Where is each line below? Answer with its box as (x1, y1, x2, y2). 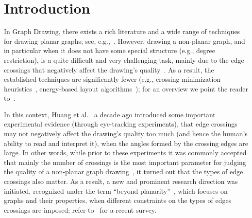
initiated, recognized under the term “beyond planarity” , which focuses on (4, 185, 228, 196)
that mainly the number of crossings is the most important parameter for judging (4, 157, 246, 167)
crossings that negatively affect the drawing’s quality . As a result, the (4, 64, 214, 74)
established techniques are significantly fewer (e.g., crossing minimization (4, 74, 221, 84)
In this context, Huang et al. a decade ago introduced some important (4, 109, 216, 119)
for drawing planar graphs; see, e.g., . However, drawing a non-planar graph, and (4, 36, 245, 46)
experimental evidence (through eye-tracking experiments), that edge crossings (4, 119, 237, 129)
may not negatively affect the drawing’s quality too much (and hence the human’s (4, 128, 248, 139)
